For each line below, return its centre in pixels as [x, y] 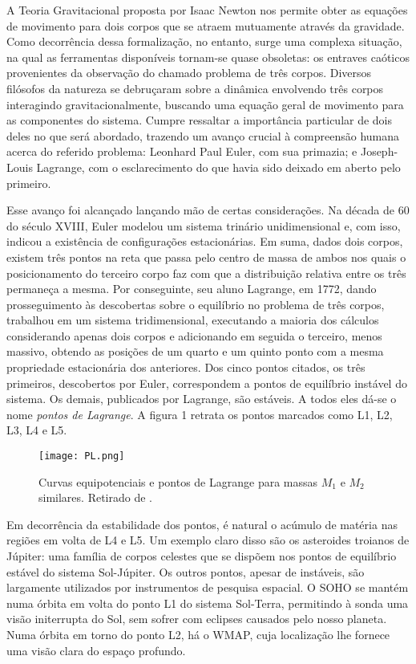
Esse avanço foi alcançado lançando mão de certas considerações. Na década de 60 [208, 210]
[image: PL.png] [82, 456]
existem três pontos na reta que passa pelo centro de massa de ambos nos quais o [206, 257]
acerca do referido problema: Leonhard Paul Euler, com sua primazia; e [182, 151]
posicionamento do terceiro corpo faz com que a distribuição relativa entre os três [206, 273]
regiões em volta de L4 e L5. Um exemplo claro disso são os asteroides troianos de [208, 540]
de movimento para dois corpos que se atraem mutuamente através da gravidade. [206, 25]
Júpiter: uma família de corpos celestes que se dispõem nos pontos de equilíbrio [202, 556]
